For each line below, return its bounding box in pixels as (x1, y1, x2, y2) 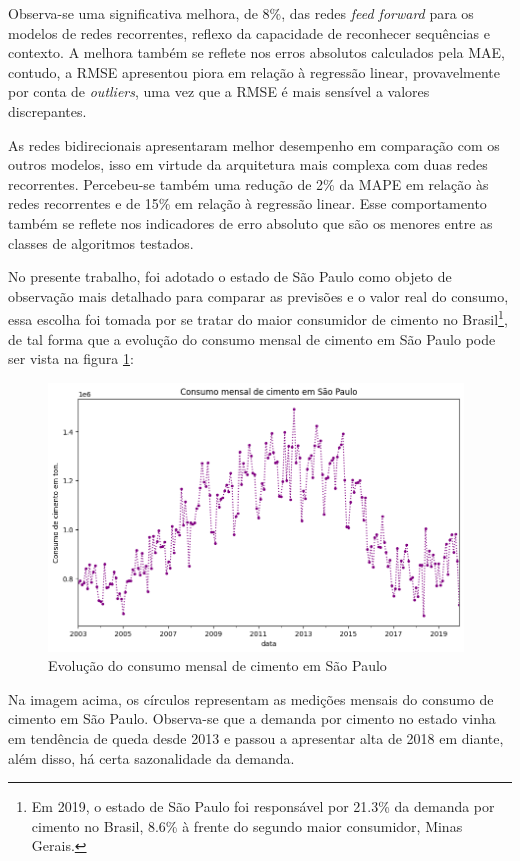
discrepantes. (8, 100, 87, 121)
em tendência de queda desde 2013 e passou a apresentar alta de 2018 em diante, (8, 727, 504, 748)
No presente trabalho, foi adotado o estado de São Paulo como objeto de (8, 266, 452, 287)
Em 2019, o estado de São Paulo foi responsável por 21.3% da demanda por (31, 796, 495, 817)
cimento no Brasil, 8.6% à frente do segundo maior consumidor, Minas (31, 815, 463, 836)
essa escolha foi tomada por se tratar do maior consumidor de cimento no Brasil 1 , (8, 306, 508, 329)
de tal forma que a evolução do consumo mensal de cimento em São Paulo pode (8, 328, 496, 349)
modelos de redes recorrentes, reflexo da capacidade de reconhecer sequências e (8, 22, 491, 43)
